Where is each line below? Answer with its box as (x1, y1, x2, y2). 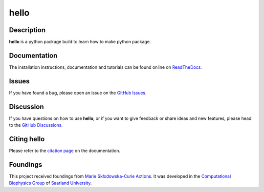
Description (9, 26, 46, 34)
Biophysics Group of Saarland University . (9, 180, 92, 186)
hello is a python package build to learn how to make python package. (9, 39, 151, 45)
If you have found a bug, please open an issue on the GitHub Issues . (9, 90, 147, 96)
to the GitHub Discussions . (9, 122, 63, 128)
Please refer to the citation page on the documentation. (9, 148, 121, 154)
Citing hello (9, 134, 45, 143)
